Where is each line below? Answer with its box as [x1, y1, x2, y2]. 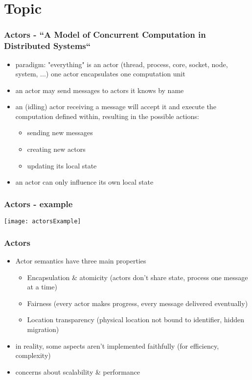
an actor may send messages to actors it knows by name [15, 85, 184, 95]
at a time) [27, 282, 58, 292]
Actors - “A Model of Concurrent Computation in [4, 28, 206, 41]
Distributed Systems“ [4, 40, 91, 52]
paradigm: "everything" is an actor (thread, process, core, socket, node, [15, 59, 228, 69]
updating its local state [27, 160, 97, 170]
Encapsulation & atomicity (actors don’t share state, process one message [27, 272, 248, 282]
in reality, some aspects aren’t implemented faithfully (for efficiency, [15, 340, 219, 351]
